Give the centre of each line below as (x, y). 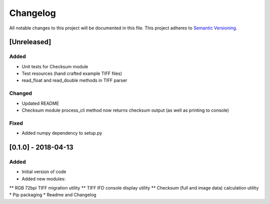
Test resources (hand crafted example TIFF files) (72, 74)
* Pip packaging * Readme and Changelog (53, 195)
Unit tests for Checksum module (55, 66)
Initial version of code (44, 172)
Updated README (40, 103)
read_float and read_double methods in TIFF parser (74, 80)
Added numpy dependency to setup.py (62, 133)
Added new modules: (44, 179)
